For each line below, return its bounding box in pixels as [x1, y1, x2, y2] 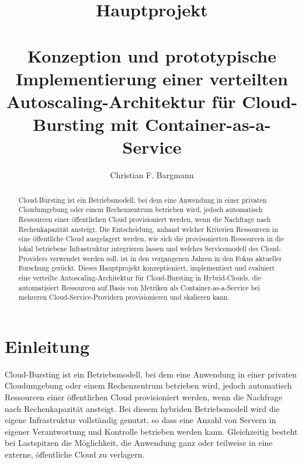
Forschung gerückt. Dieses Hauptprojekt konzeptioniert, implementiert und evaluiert [18, 263, 275, 273]
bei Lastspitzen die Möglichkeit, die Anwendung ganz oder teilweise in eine [5, 437, 273, 449]
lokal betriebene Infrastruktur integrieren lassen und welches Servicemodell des [18, 243, 259, 253]
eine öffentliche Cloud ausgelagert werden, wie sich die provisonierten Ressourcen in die [18, 234, 284, 244]
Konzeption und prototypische [27, 43, 276, 67]
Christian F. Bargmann [110, 169, 194, 181]
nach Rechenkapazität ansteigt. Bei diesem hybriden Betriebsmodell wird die [5, 402, 280, 414]
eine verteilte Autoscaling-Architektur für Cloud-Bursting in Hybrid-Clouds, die [18, 272, 261, 282]
